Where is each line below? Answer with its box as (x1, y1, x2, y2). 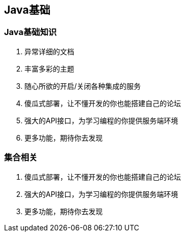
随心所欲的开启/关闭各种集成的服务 (24, 81, 141, 90)
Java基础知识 (4, 27, 57, 38)
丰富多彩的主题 (24, 64, 74, 73)
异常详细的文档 (24, 47, 74, 56)
